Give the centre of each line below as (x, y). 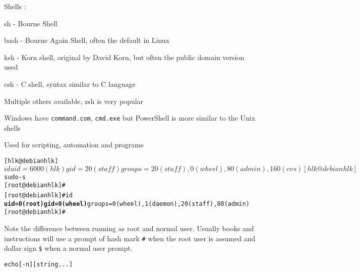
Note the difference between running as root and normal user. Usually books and (129, 228)
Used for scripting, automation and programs (74, 145)
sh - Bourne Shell (31, 23)
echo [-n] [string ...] (39, 264)
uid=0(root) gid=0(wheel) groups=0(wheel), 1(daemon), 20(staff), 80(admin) (127, 204)
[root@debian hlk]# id (39, 195)
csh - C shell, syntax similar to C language (70, 84)
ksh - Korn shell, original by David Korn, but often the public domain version (124, 57)
